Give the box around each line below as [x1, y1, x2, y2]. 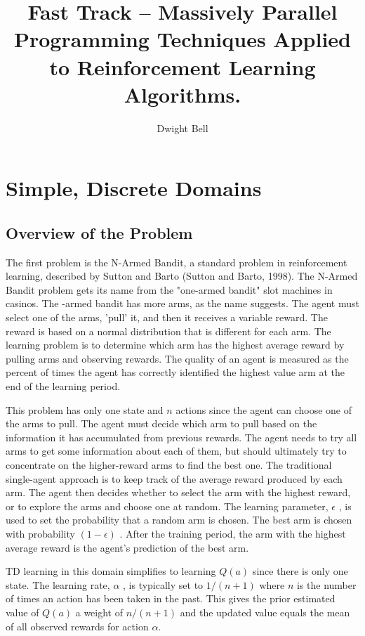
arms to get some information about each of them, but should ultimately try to [6, 443, 347, 458]
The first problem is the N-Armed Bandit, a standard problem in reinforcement [6, 254, 347, 269]
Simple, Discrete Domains [6, 174, 262, 202]
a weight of [75, 604, 123, 619]
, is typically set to [123, 577, 204, 592]
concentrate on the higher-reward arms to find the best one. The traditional [6, 457, 332, 472]
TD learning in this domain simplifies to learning [6, 564, 216, 578]
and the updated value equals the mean [180, 604, 350, 619]
